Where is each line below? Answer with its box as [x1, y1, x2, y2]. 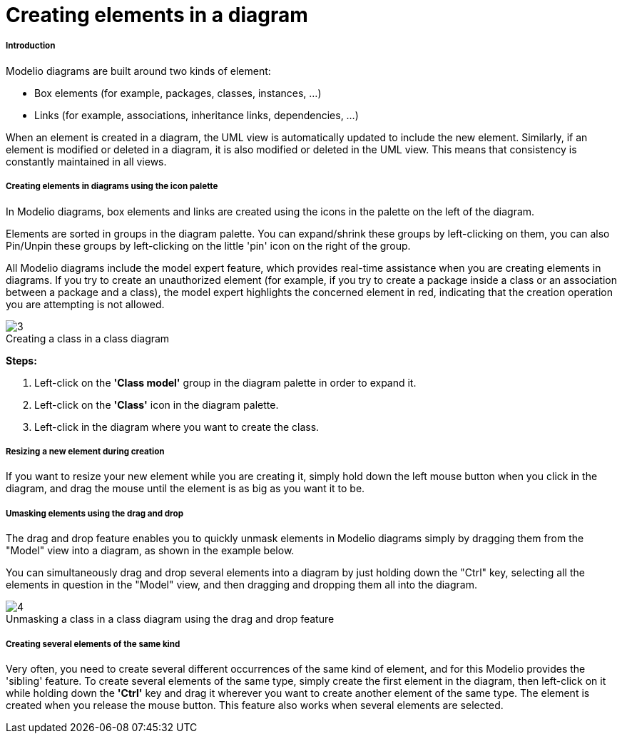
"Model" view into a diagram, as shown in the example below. [6, 544, 295, 557]
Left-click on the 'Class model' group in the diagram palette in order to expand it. [34, 376, 417, 389]
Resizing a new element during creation [6, 446, 165, 457]
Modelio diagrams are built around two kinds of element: [6, 64, 271, 77]
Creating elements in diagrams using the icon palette [6, 181, 218, 192]
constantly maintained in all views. [6, 155, 167, 168]
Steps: [6, 354, 37, 367]
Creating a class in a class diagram [6, 332, 170, 345]
